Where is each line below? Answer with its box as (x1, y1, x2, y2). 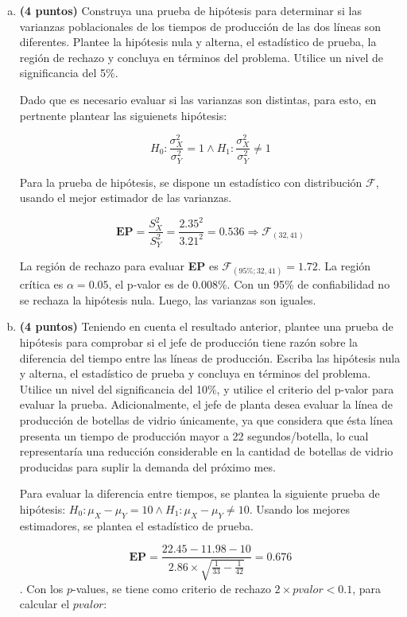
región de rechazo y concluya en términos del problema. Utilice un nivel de (19, 49, 383, 65)
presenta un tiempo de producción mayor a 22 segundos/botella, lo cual (19, 427, 369, 444)
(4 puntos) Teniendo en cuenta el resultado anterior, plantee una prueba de (19, 318, 393, 335)
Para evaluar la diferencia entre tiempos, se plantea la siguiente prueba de (19, 485, 380, 502)
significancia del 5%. (19, 64, 118, 81)
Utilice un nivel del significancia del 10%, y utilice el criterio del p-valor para (19, 380, 394, 397)
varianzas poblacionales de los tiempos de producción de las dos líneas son (19, 17, 381, 34)
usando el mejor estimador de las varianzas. (19, 189, 232, 206)
